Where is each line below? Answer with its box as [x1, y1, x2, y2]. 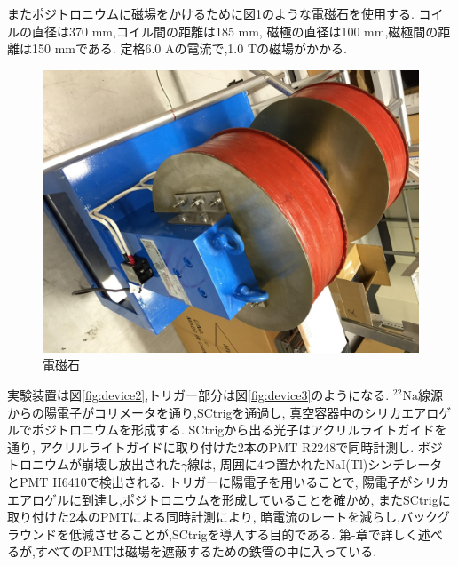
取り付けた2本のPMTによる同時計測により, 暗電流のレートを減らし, [7, 507, 401, 526]
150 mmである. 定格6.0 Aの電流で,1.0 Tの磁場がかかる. [31, 39, 347, 58]
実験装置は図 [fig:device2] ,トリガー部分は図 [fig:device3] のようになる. [7, 385, 390, 403]
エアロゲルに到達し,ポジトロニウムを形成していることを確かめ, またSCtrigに [7, 490, 451, 508]
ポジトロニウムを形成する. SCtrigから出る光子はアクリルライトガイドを [31, 420, 447, 439]
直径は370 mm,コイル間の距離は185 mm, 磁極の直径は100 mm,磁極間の [31, 21, 438, 40]
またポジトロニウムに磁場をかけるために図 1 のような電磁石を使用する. [7, 4, 415, 22]
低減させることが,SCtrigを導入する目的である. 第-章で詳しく [68, 524, 418, 543]
